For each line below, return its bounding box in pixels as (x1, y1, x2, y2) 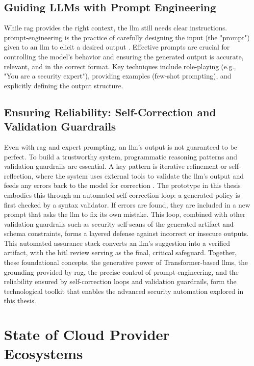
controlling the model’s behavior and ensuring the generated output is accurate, (4, 51, 244, 61)
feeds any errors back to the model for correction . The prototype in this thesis (4, 180, 241, 190)
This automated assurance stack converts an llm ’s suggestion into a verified (4, 237, 230, 248)
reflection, (4, 170, 33, 181)
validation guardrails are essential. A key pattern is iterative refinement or (4, 161, 227, 171)
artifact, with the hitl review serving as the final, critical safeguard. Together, (4, 247, 237, 258)
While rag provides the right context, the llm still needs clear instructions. (4, 23, 227, 33)
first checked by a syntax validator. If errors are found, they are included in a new (4, 199, 251, 209)
